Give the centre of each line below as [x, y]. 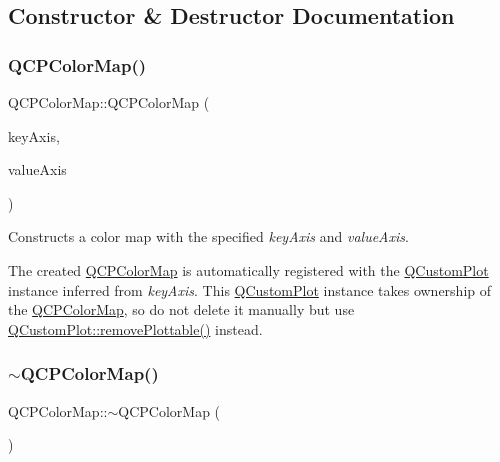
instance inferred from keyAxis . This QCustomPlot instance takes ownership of [250, 289]
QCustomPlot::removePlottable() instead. [135, 328]
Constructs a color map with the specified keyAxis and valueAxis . [208, 236]
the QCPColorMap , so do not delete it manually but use [181, 309]
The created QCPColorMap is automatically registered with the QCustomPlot [248, 269]
